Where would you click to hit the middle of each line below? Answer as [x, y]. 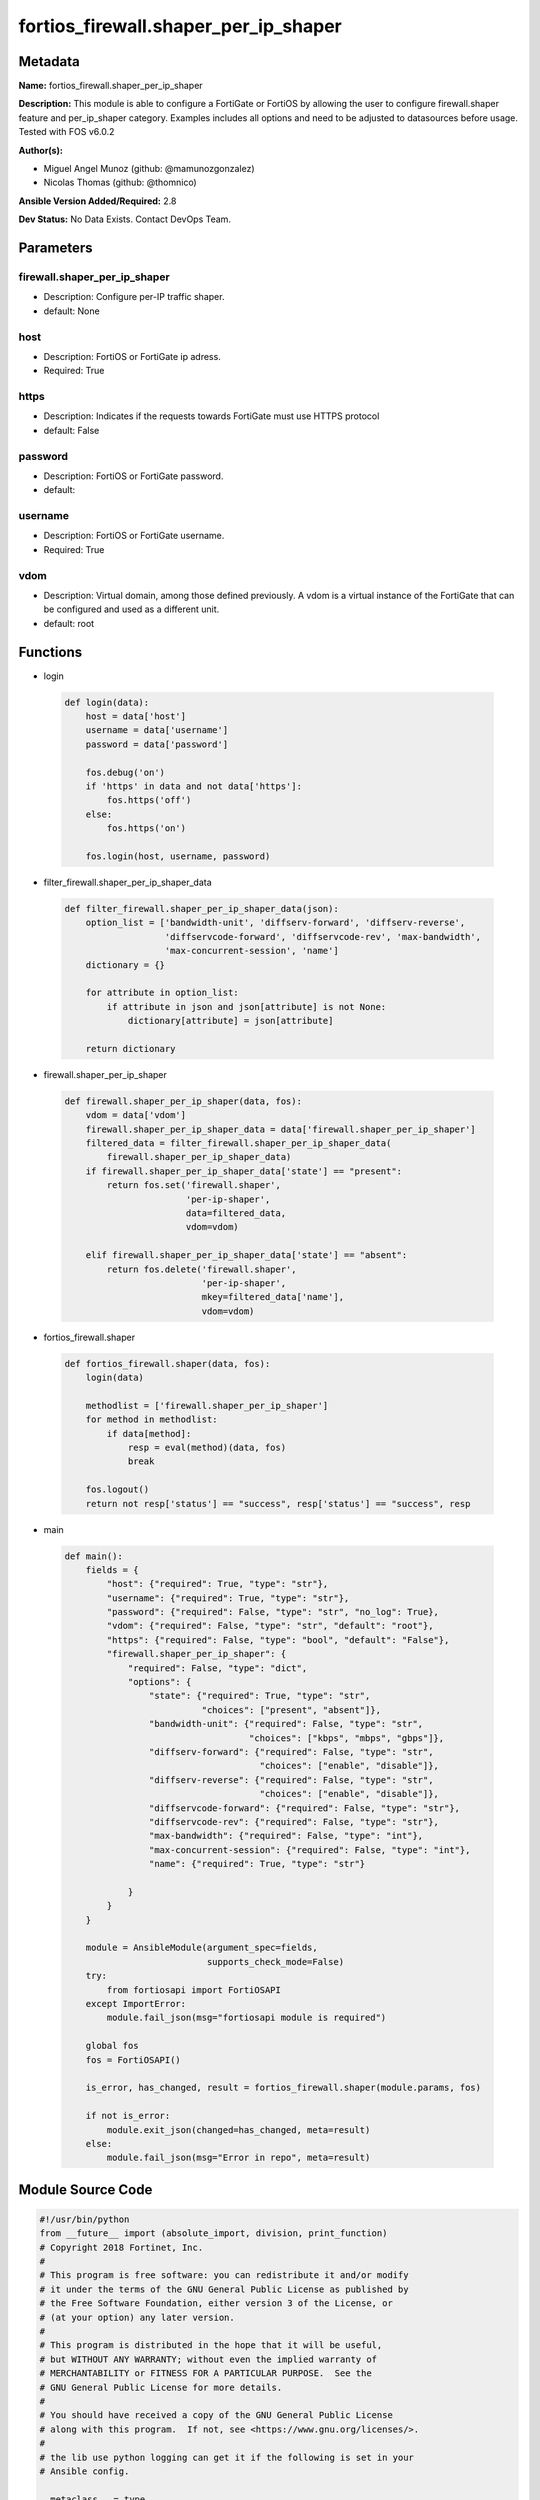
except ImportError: [136, 2004]
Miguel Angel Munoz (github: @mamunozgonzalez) [149, 169]
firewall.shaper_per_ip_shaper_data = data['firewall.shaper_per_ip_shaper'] [281, 1129]
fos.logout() [117, 1489]
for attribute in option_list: [162, 993]
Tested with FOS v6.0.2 [66, 132]
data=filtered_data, [236, 1213]
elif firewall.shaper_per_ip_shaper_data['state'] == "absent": [246, 1255]
